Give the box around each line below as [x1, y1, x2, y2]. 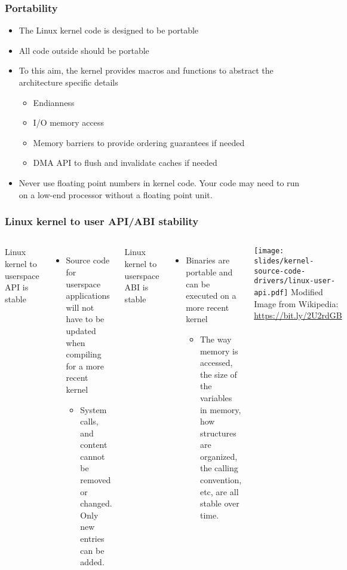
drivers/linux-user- [254, 277, 336, 286]
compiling [66, 348, 102, 360]
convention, [199, 474, 242, 486]
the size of [199, 368, 237, 380]
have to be [66, 313, 105, 325]
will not [66, 301, 94, 313]
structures [199, 426, 237, 439]
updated [66, 324, 96, 336]
